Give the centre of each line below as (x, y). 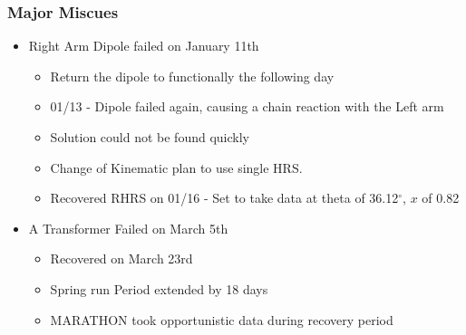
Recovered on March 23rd (121, 258)
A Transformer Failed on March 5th (128, 228)
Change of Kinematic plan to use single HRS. (176, 167)
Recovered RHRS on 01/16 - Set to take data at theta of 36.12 (224, 198)
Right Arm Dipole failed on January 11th (144, 46)
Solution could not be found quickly (150, 137)
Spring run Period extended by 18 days (159, 288)
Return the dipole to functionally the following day (192, 76)
